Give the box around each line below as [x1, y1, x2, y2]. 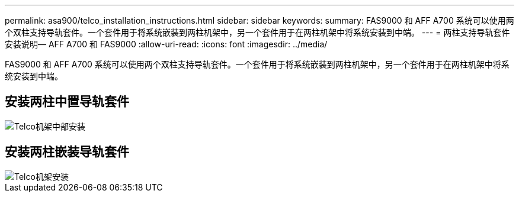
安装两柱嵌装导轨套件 [5, 144, 129, 160]
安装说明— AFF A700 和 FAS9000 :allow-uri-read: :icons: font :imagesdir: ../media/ [5, 39, 328, 49]
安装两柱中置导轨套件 [5, 94, 129, 109]
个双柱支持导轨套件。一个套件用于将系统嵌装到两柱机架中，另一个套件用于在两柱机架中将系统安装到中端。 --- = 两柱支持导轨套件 [5, 27, 510, 37]
